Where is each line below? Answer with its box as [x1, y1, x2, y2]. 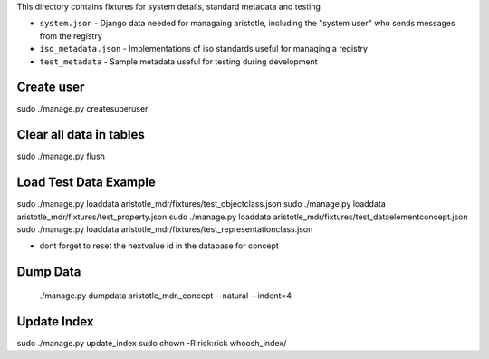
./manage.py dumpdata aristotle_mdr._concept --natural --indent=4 [39, 290, 292, 301]
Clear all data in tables [16, 127, 145, 142]
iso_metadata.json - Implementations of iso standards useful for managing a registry [39, 44, 369, 54]
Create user [16, 80, 85, 95]
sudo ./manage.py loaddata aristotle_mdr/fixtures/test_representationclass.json [16, 224, 313, 235]
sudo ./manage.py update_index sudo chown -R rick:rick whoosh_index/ [16, 337, 287, 348]
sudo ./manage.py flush [16, 150, 106, 162]
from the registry [39, 30, 103, 41]
